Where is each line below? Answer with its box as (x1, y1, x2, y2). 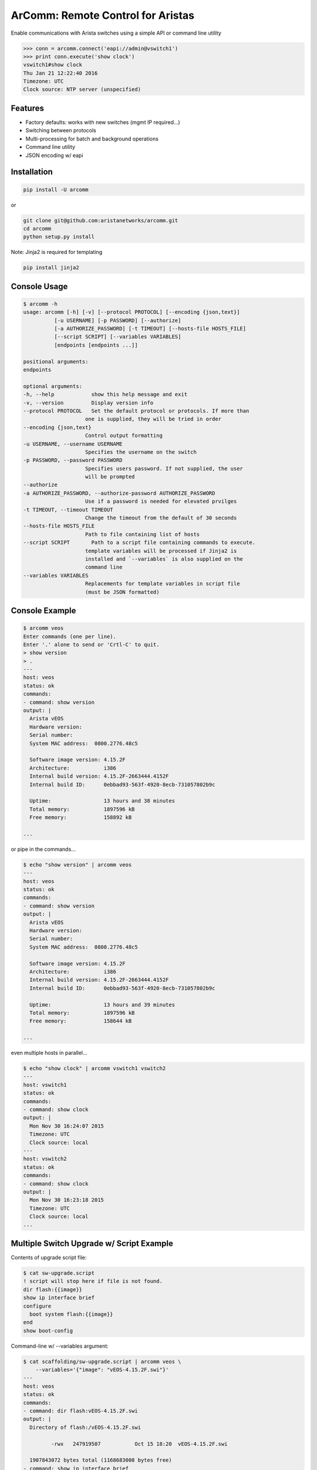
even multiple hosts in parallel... (11, 1050, 87, 1057)
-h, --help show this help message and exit (23, 391, 188, 398)
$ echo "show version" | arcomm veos (23, 861, 132, 868)
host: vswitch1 (23, 1081, 67, 1088)
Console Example (11, 606, 76, 616)
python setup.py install (23, 233, 95, 240)
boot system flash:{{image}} (29, 1311, 114, 1317)
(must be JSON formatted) (85, 589, 160, 595)
